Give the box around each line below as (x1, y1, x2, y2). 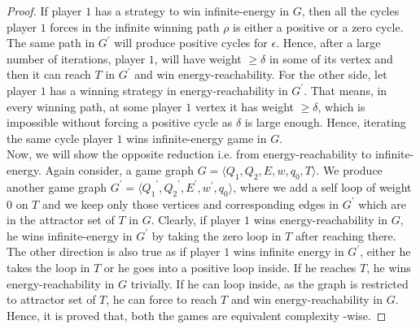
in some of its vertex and (269, 50, 393, 67)
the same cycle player (7, 129, 113, 146)
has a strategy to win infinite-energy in (94, 2, 290, 19)
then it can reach (7, 66, 91, 83)
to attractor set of (7, 291, 96, 308)
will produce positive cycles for (114, 34, 268, 51)
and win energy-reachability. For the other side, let (134, 66, 387, 83)
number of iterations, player (7, 50, 146, 67)
